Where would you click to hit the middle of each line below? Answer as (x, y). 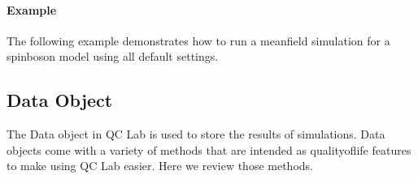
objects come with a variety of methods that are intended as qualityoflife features (209, 149)
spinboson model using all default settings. (113, 56)
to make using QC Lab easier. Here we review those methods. (160, 166)
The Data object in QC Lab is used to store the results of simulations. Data (196, 134)
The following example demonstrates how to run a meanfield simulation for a (198, 40)
